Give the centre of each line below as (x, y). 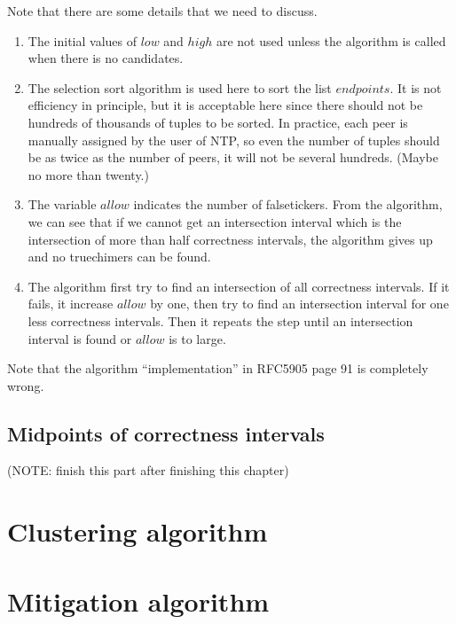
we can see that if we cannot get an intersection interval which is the (215, 221)
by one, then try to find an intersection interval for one (299, 304)
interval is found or (80, 338)
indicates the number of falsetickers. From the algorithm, (288, 204)
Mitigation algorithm (138, 601)
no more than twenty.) (88, 174)
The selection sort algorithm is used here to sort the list (180, 87)
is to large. (197, 338)
